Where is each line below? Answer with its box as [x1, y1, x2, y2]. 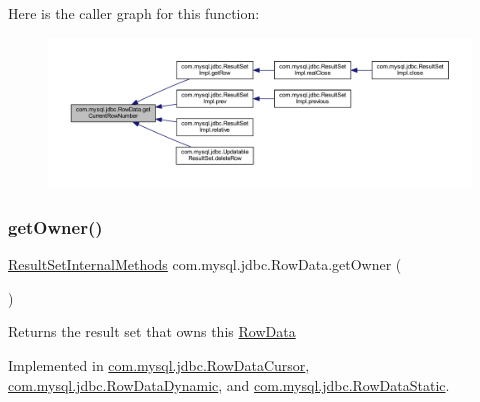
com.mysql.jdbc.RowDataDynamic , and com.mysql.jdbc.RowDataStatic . [8, 374, 450, 395]
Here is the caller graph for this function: [8, 3, 260, 23]
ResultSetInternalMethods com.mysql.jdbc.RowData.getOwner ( [8, 254, 402, 275]
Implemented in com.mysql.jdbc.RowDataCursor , [8, 354, 310, 375]
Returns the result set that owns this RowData [8, 321, 296, 342]
